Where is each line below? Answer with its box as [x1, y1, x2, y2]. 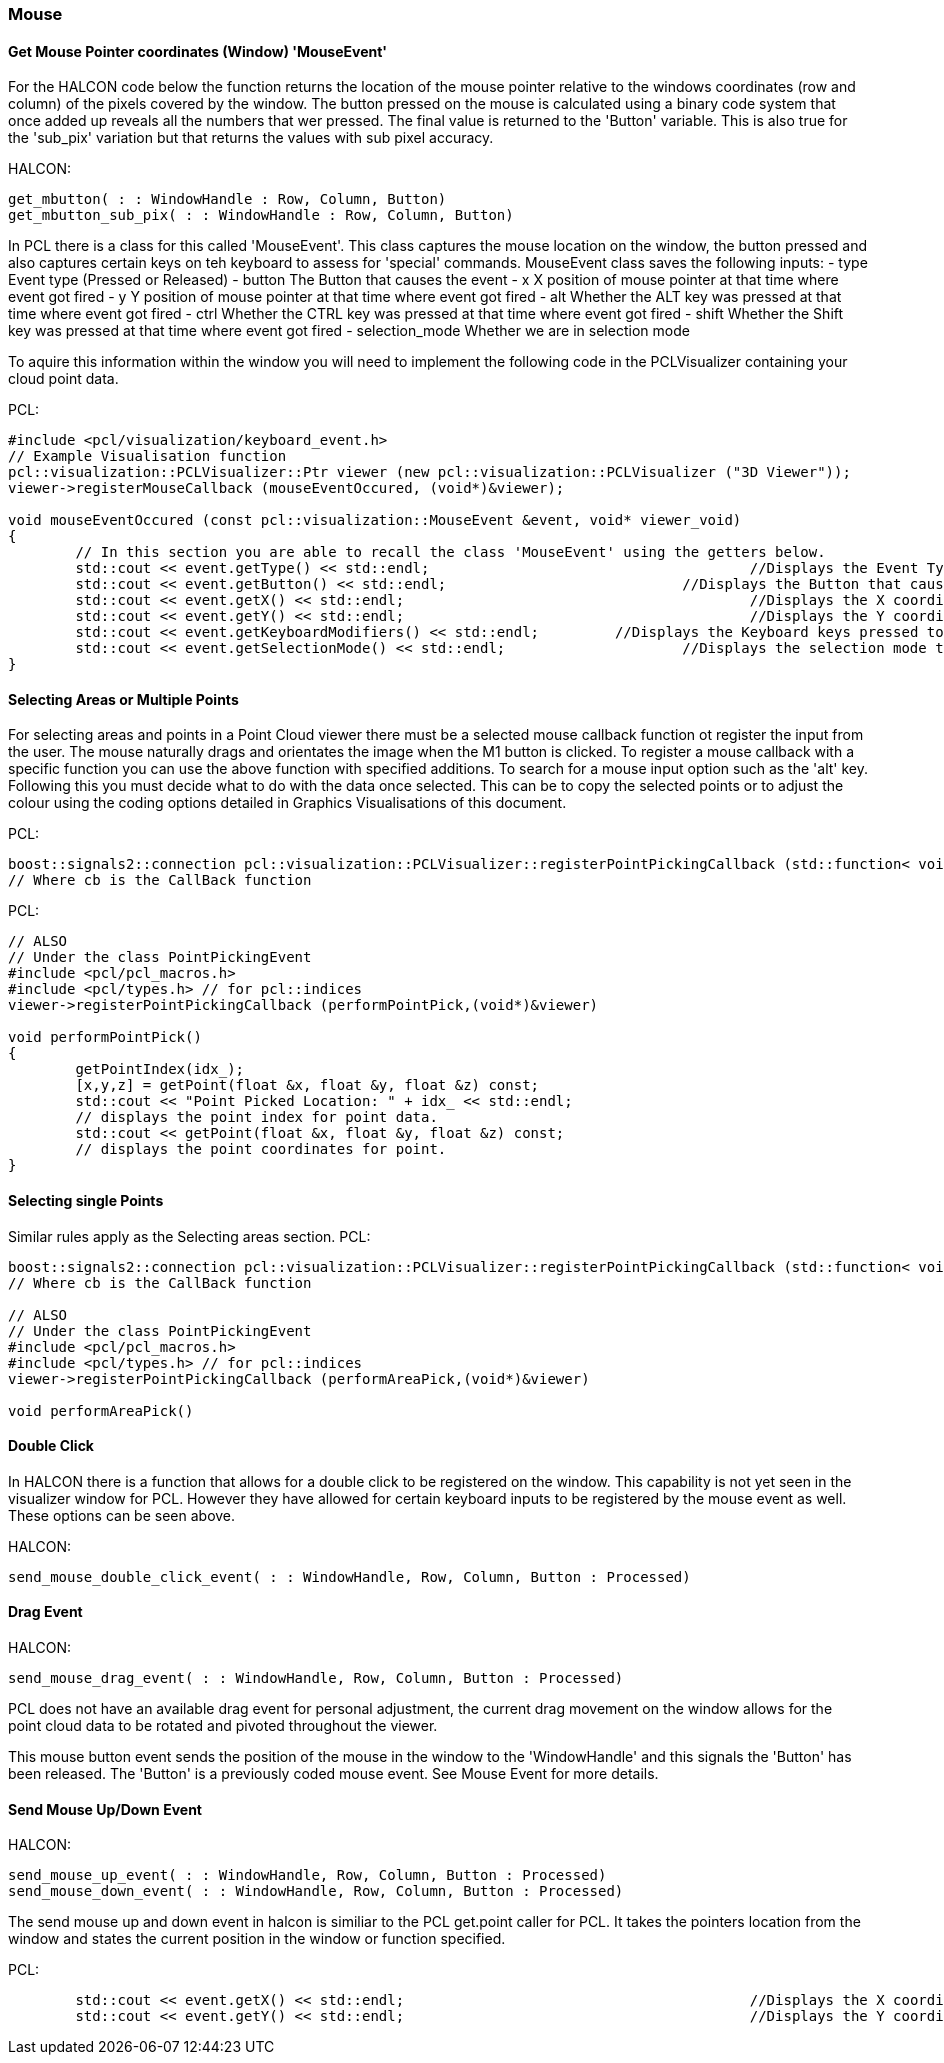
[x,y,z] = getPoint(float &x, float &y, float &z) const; [75, 1077, 540, 1094]
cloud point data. [8, 370, 119, 388]
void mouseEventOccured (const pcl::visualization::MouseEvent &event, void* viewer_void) [8, 512, 742, 529]
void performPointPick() [8, 1029, 202, 1046]
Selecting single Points [8, 1192, 164, 1210]
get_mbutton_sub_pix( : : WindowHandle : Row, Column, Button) [8, 207, 514, 224]
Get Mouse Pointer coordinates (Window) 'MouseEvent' [8, 42, 388, 60]
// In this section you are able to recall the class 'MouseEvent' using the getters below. [75, 544, 826, 561]
